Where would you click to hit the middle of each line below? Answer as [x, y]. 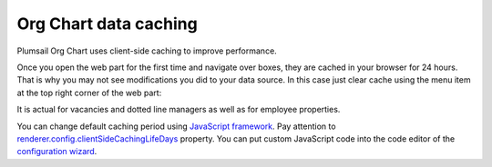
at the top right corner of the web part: [89, 93]
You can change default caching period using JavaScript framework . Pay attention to [176, 126]
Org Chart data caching [107, 24]
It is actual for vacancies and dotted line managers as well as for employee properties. [179, 110]
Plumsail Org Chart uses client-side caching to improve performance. [147, 51]
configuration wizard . [57, 152]
